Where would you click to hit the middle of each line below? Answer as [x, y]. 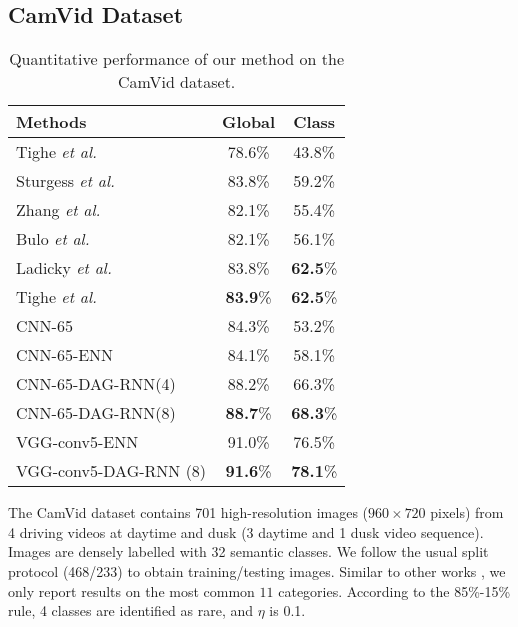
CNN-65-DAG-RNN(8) [96, 413]
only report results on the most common [131, 590]
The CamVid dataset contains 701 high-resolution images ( [188, 512]
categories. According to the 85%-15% [394, 590]
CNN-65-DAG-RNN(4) [96, 384]
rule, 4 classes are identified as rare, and [131, 610]
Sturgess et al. [65, 181]
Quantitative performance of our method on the [177, 59]
